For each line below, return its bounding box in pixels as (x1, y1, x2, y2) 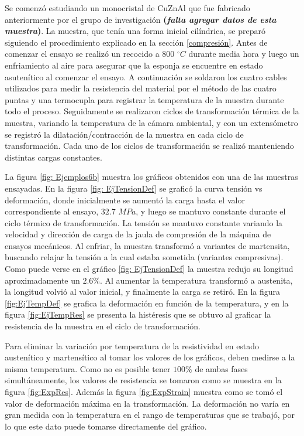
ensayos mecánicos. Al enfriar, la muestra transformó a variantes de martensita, (5, 239, 290, 251)
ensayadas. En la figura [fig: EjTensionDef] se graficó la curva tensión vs (5, 182, 262, 194)
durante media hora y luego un (188, 47, 299, 60)
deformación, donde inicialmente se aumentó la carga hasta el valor (5, 193, 245, 206)
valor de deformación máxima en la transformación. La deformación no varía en (5, 397, 290, 409)
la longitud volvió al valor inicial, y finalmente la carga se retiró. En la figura (5, 285, 281, 298)
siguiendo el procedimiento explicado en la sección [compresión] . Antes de (5, 36, 268, 48)
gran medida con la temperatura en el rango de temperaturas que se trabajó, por (5, 408, 295, 421)
